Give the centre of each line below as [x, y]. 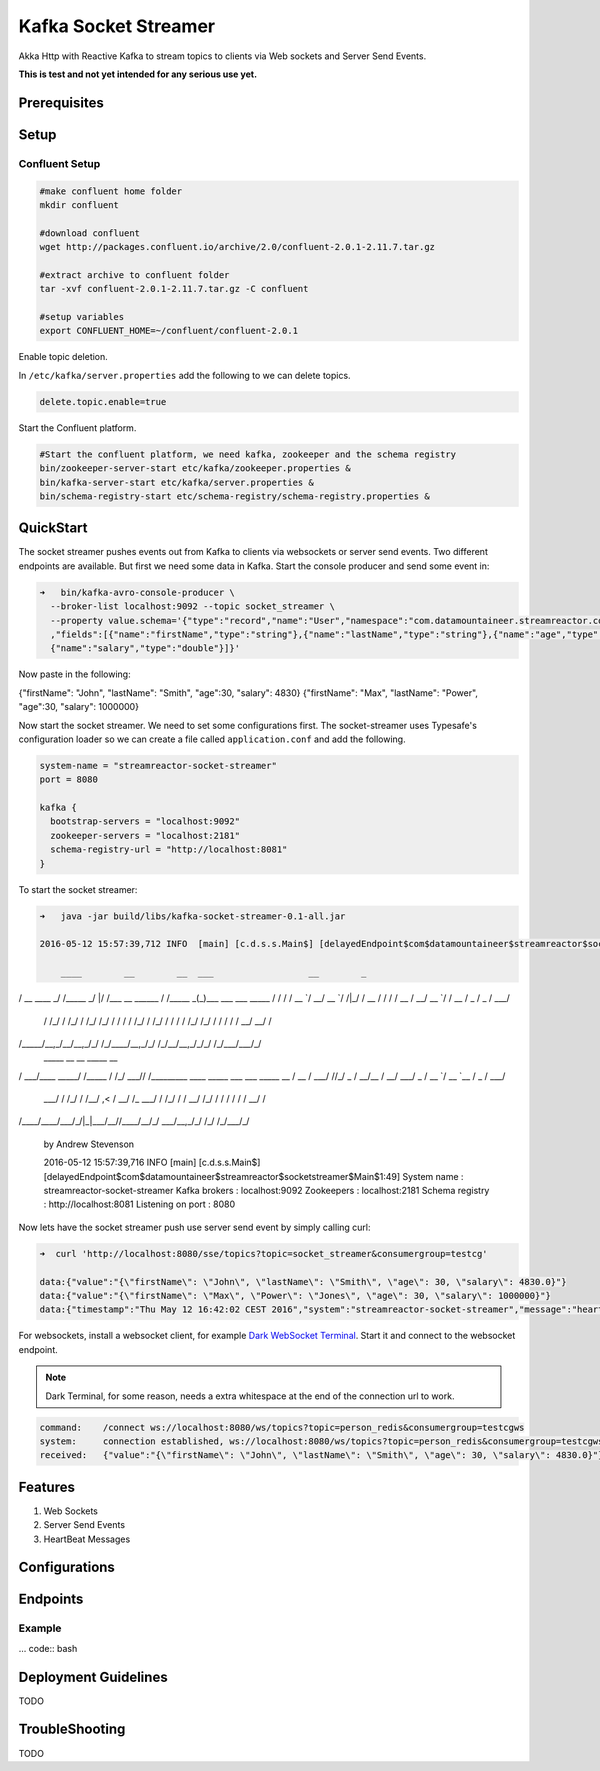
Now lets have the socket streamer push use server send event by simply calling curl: [194, 1227]
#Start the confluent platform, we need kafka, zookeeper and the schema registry [248, 454]
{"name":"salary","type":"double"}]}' [145, 648]
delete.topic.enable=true [103, 401]
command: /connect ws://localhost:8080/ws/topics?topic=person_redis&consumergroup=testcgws [282, 1427]
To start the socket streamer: [78, 889]
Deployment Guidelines [93, 1676]
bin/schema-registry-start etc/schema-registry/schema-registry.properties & [234, 496]
